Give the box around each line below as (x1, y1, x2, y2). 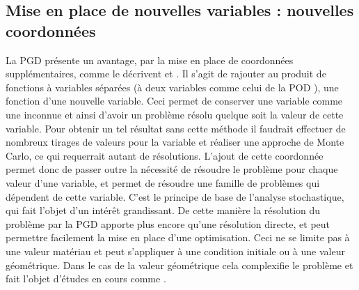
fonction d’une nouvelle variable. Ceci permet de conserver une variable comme (6, 93, 343, 108)
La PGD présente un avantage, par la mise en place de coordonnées (6, 52, 294, 67)
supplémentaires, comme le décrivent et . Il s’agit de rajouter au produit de (6, 66, 326, 81)
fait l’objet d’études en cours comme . (6, 271, 166, 286)
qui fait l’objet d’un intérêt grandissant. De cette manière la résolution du (6, 203, 321, 217)
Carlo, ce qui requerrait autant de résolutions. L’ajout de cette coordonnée (6, 148, 324, 162)
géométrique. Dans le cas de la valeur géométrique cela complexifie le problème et (6, 257, 353, 272)
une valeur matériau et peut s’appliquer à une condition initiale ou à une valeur (6, 243, 345, 258)
